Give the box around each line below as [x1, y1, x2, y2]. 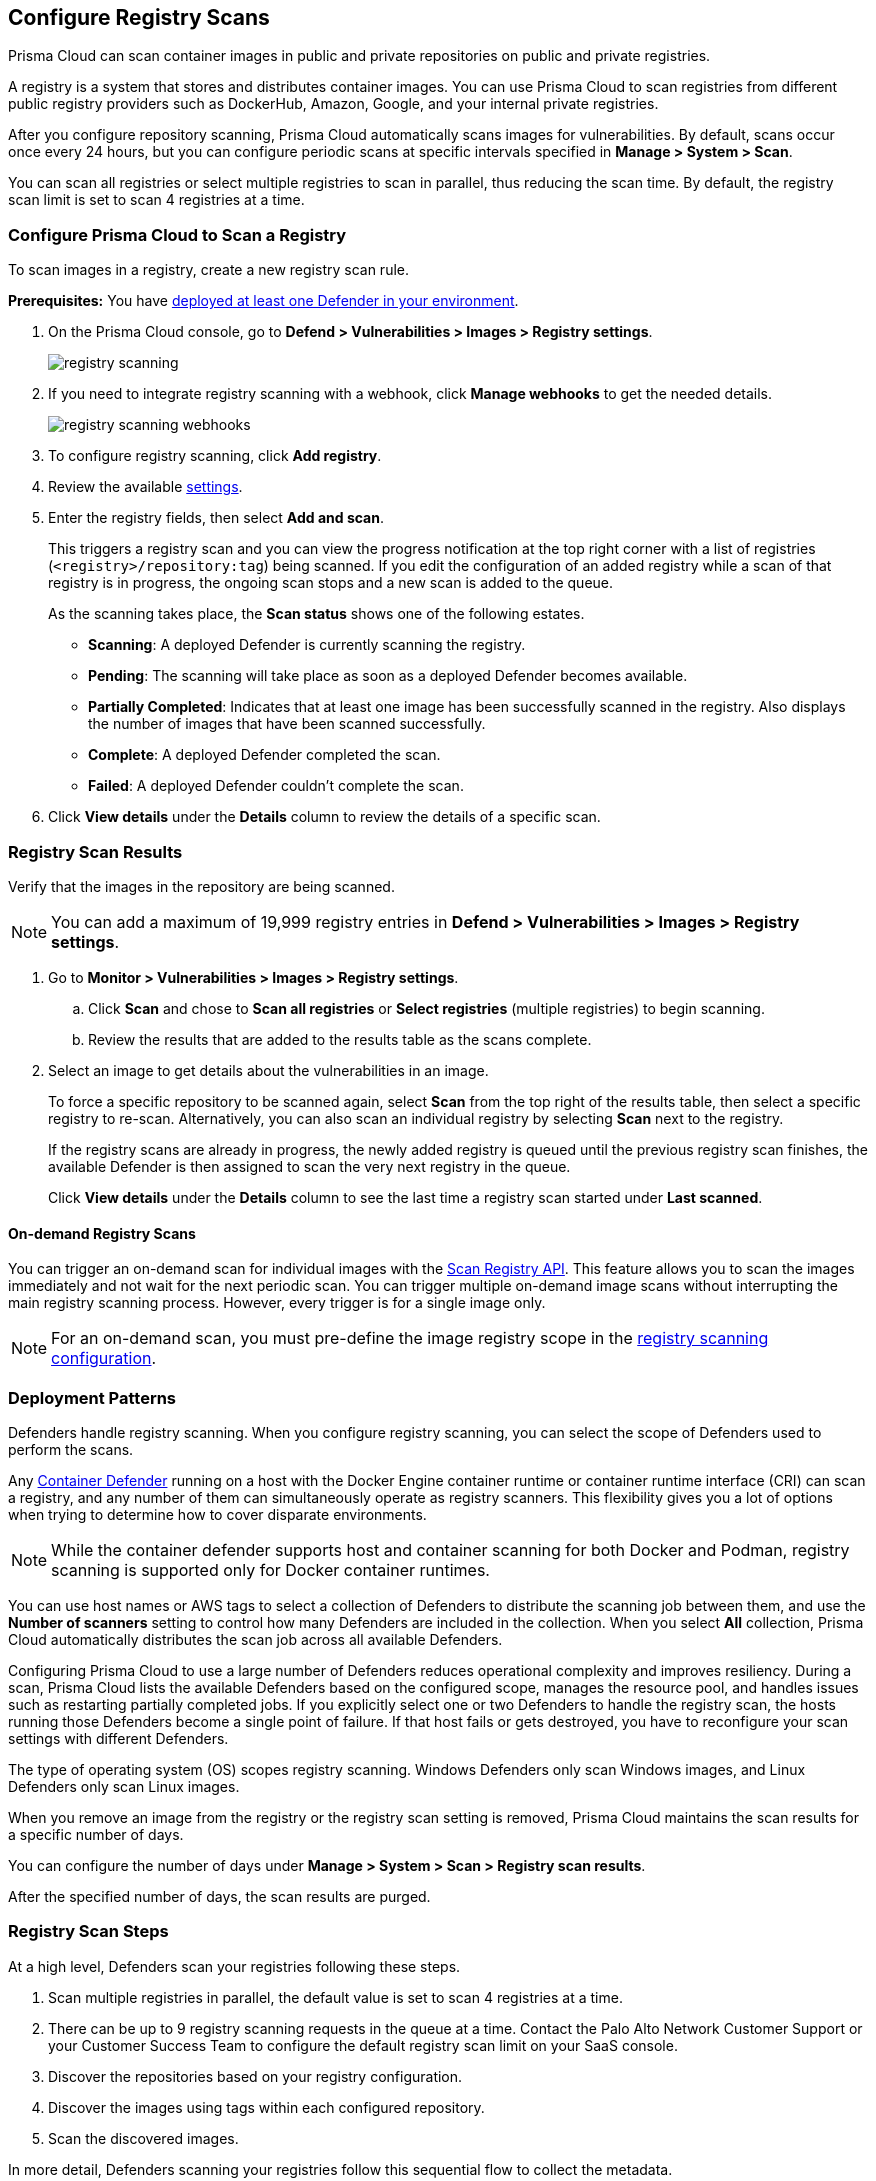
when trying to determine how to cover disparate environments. [8, 1505, 427, 1523]
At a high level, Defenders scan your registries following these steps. [8, 1957, 461, 1975]
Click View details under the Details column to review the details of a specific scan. [48, 808, 601, 826]
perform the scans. [8, 1440, 134, 1458]
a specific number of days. [8, 1825, 184, 1843]
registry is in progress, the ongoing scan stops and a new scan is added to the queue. [48, 574, 614, 592]
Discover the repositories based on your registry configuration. [48, 2067, 463, 2085]
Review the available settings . [48, 478, 243, 496]
